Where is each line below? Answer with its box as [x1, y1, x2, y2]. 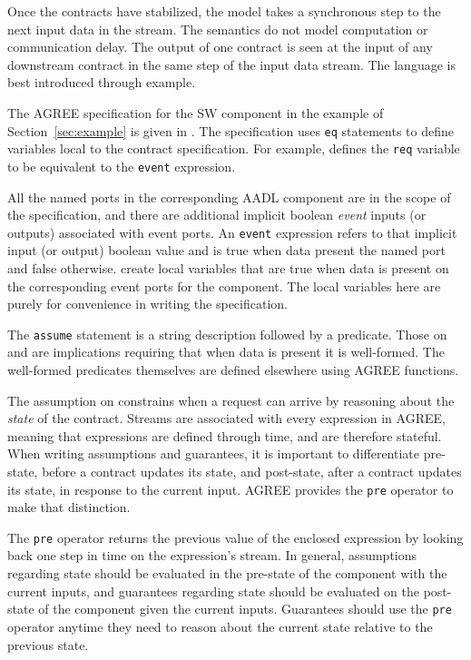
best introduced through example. [7, 73, 196, 92]
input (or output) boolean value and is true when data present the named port [7, 241, 446, 260]
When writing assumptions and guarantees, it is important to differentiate [7, 444, 420, 463]
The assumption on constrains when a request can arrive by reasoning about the [7, 390, 455, 409]
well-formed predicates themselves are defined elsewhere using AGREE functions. [7, 360, 459, 379]
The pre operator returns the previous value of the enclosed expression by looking [7, 527, 464, 547]
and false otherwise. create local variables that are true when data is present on [7, 258, 449, 277]
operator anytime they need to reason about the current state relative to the [7, 616, 433, 635]
